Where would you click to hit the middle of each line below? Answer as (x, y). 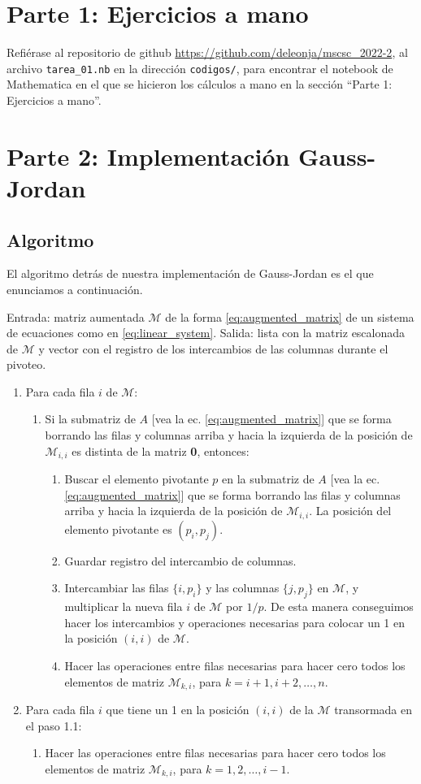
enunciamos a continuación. (75, 289)
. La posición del (350, 511)
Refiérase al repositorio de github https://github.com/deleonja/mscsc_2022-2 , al (207, 52)
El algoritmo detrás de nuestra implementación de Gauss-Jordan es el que (190, 273)
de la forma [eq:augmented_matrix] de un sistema (290, 316)
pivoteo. (26, 364)
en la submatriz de (268, 479)
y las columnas (243, 588)
